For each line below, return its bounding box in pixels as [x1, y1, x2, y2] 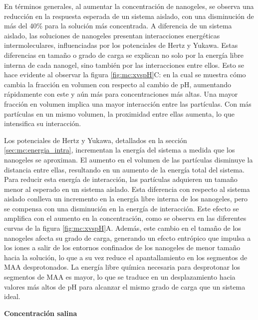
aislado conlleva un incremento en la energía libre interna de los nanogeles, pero [4, 193, 248, 204]
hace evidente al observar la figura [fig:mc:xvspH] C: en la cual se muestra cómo [4, 69, 246, 80]
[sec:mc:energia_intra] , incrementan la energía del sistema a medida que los [4, 145, 235, 155]
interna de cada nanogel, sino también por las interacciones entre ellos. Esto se [4, 59, 245, 70]
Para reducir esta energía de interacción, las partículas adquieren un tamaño [4, 174, 238, 184]
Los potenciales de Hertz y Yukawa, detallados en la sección [4, 135, 187, 145]
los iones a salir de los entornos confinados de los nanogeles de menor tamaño [4, 242, 241, 253]
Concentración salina [4, 308, 77, 318]
